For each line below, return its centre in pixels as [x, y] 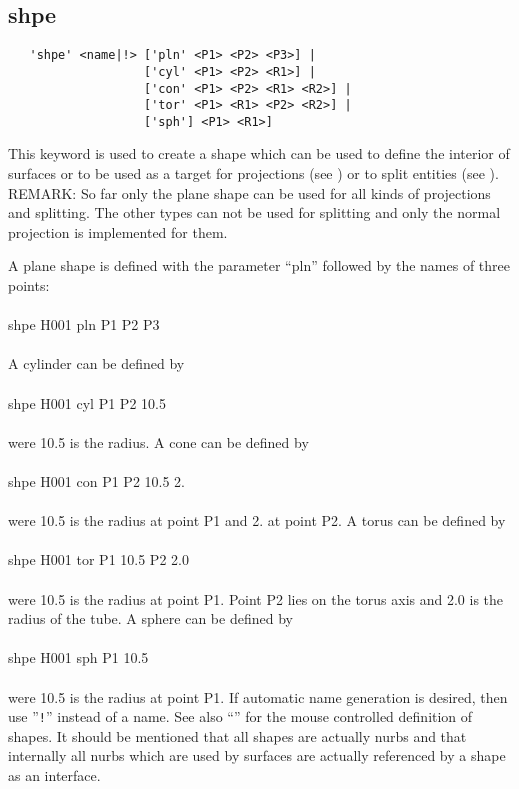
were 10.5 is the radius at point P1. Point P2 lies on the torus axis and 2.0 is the [256, 598]
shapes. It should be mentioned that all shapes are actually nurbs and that [237, 735]
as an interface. [54, 774]
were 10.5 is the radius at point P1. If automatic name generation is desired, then [258, 696]
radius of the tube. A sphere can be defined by [150, 618]
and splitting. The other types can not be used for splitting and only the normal [254, 212]
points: [29, 285]
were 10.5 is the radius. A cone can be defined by [158, 441]
